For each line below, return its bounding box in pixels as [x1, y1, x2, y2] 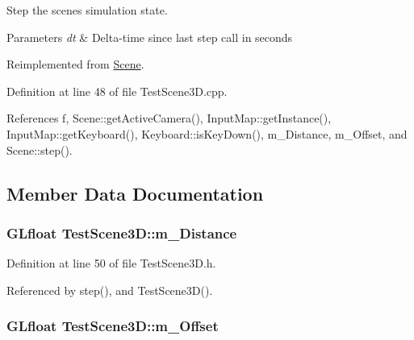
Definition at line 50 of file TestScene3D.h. [6, 255, 216, 272]
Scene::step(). [6, 141, 73, 158]
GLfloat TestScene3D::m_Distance [6, 222, 237, 243]
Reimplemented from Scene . [6, 56, 144, 73]
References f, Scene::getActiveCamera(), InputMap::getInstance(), [6, 110, 332, 126]
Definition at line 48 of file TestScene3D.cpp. [6, 82, 228, 99]
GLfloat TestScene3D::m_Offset [6, 316, 219, 336]
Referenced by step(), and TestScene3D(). [6, 281, 213, 298]
